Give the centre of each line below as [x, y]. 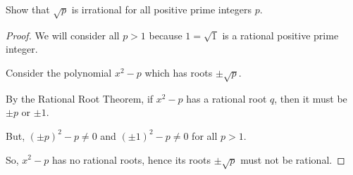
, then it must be [311, 98]
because [166, 35]
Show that [28, 9]
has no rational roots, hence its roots [131, 159]
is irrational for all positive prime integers [161, 9]
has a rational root [227, 98]
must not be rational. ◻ [293, 159]
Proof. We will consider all [63, 35]
